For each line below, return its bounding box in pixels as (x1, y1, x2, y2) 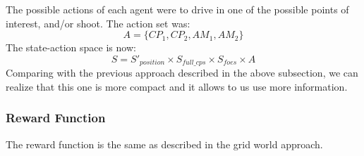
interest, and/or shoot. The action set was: (6, 15, 190, 30)
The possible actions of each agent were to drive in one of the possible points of (6, 2, 349, 16)
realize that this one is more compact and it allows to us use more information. (6, 79, 348, 93)
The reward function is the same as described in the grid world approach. (6, 136, 323, 151)
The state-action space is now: (6, 40, 136, 55)
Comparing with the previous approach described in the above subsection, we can (6, 65, 358, 80)
